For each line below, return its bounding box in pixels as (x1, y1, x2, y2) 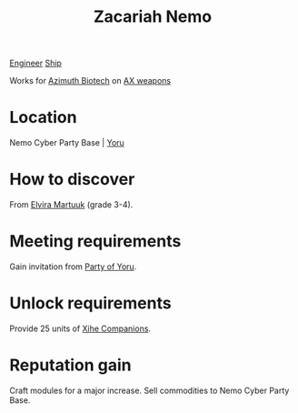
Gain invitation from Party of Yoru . (9, 261, 137, 272)
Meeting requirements (9, 231, 182, 252)
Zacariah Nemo (93, 6, 213, 27)
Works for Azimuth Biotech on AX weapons (9, 76, 171, 86)
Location (9, 107, 77, 128)
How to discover (9, 169, 135, 190)
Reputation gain (9, 355, 132, 376)
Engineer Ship (9, 57, 62, 69)
